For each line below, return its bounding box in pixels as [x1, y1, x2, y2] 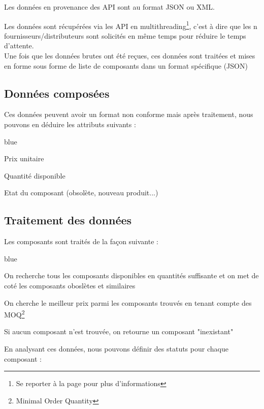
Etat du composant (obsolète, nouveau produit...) [4, 187, 158, 198]
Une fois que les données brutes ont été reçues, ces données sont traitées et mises [4, 50, 255, 61]
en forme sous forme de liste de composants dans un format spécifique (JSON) [4, 60, 248, 71]
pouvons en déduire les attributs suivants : [4, 119, 136, 130]
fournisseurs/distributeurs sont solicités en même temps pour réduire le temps [4, 30, 246, 41]
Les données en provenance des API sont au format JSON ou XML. [4, 2, 215, 12]
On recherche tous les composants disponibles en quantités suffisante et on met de [4, 270, 259, 281]
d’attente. [4, 40, 34, 51]
